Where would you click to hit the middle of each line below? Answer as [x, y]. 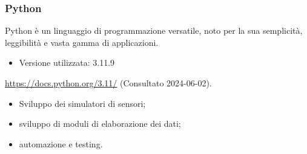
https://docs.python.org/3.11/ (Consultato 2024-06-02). [108, 83]
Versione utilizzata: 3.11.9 [67, 63]
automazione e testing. [61, 143]
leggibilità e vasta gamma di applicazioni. [82, 42]
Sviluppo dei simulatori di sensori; [82, 103]
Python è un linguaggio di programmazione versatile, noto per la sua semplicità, [154, 30]
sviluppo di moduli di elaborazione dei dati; [100, 124]
